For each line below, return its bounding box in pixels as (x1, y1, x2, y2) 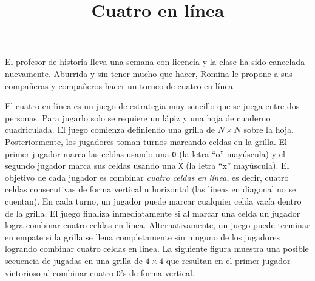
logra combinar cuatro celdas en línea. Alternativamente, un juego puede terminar (5, 218, 310, 231)
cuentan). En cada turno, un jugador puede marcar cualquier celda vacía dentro (5, 195, 302, 208)
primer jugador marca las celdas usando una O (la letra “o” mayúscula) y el (5, 147, 285, 160)
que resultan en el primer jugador (166, 254, 291, 266)
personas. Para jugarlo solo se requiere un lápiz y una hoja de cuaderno (5, 111, 271, 124)
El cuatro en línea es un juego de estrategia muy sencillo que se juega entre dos (5, 100, 300, 112)
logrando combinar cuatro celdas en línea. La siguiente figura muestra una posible (5, 242, 309, 255)
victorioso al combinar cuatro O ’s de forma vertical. (5, 266, 195, 279)
